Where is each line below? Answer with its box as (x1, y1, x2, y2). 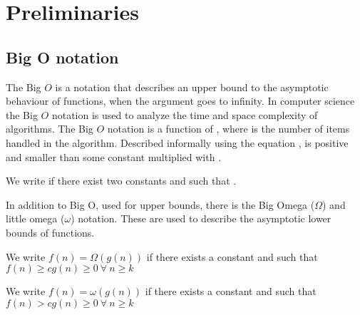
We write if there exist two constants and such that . (6, 173, 237, 188)
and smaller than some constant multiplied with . (6, 149, 222, 164)
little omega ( (6, 211, 65, 226)
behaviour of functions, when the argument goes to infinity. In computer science (6, 93, 355, 108)
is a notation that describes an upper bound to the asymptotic (55, 79, 329, 94)
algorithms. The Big (6, 121, 93, 136)
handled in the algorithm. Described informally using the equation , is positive (6, 135, 349, 150)
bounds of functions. (6, 224, 95, 239)
